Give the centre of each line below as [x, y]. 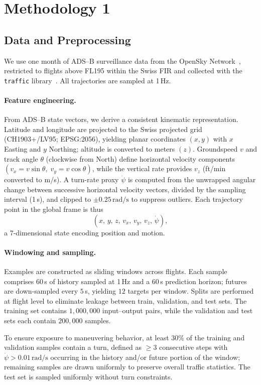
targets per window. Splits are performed [191, 291]
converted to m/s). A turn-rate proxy [61, 179]
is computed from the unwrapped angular [192, 179]
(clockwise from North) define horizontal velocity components [140, 158]
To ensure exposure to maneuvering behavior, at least [87, 337]
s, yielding [101, 291]
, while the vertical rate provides [142, 168]
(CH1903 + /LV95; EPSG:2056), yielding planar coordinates [95, 139]
